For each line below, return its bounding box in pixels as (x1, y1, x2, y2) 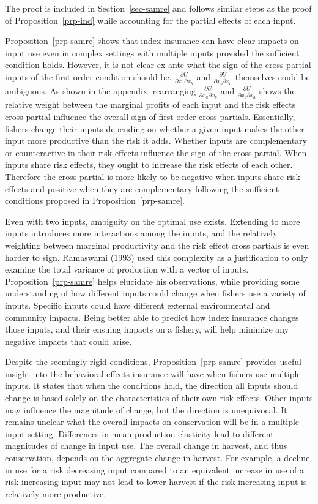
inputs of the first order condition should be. (5, 70, 172, 83)
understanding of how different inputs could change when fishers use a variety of (5, 287, 306, 299)
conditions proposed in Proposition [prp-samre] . (5, 194, 185, 207)
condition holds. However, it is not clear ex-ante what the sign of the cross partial (5, 58, 311, 71)
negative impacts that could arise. (5, 334, 132, 347)
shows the (259, 84, 296, 97)
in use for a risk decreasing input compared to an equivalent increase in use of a (5, 463, 305, 476)
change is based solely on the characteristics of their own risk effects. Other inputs (5, 391, 313, 404)
